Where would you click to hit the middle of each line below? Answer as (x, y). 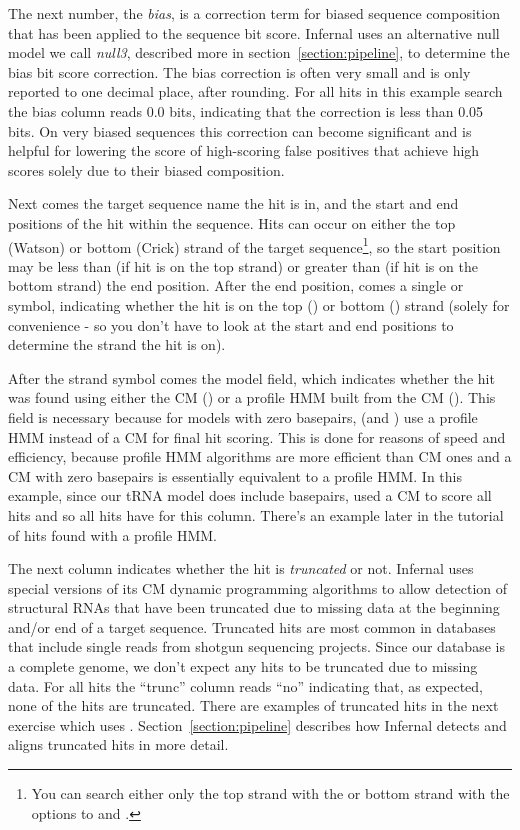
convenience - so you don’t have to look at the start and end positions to (231, 324)
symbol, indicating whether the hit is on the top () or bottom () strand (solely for (259, 304)
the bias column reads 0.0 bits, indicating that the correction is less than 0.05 (246, 110)
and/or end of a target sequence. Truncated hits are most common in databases (252, 626)
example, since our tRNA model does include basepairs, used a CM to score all (250, 495)
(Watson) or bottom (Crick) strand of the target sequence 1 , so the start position (254, 245)
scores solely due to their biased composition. (146, 169)
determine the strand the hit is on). (117, 344)
